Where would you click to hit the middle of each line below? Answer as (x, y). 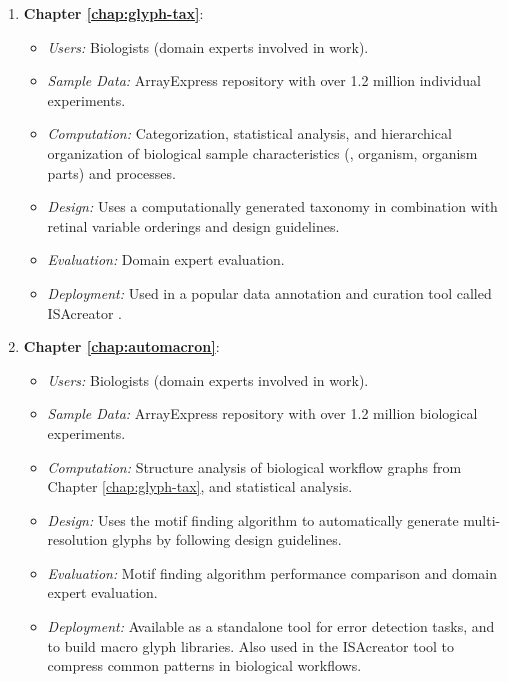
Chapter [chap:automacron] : (121, 346)
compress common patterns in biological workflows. (204, 665)
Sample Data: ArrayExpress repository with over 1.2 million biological (262, 413)
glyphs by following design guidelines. (227, 539)
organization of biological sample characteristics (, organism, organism (262, 152)
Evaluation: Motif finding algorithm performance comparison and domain (272, 572)
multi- (482, 519)
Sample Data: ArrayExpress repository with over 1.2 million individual (264, 80)
